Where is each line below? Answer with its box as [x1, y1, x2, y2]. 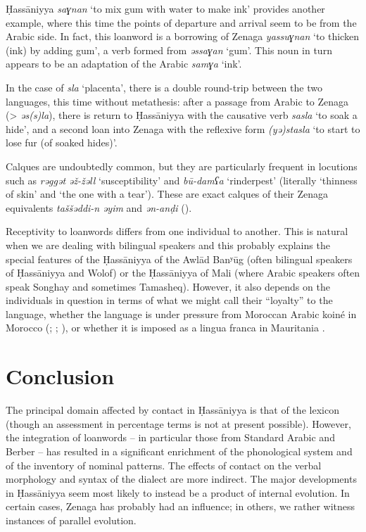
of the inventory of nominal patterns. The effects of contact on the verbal [6, 457, 322, 472]
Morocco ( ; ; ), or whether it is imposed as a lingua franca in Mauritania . [6, 320, 325, 335]
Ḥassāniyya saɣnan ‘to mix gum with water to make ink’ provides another [6, 1, 325, 15]
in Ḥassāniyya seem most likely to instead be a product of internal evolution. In [6, 485, 350, 500]
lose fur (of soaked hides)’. [6, 135, 118, 150]
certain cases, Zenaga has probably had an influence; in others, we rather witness [6, 499, 355, 514]
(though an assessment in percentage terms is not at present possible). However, [6, 416, 351, 431]
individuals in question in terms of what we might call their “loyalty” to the [6, 293, 333, 308]
